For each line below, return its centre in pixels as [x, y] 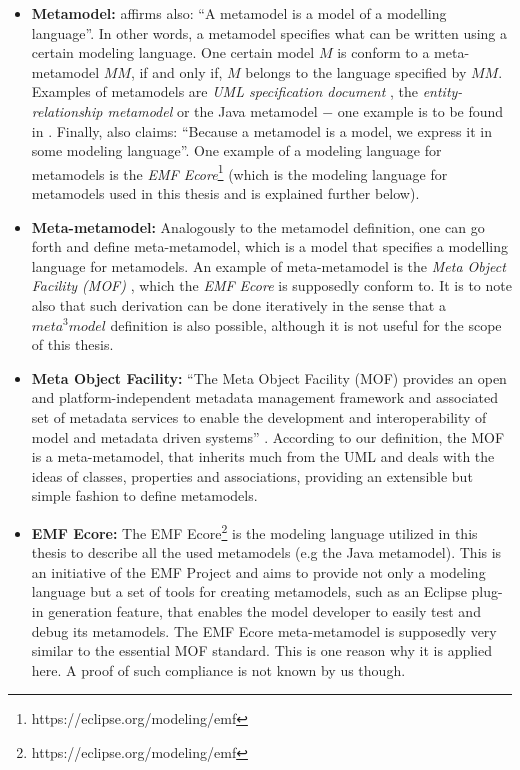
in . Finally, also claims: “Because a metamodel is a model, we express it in [261, 130]
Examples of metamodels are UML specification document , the [224, 91]
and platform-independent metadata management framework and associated [264, 397]
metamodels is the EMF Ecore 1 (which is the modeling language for [239, 172]
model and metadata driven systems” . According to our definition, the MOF [268, 436]
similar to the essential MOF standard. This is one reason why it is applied [261, 650]
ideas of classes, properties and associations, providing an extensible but [252, 475]
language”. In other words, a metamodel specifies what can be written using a [269, 32]
